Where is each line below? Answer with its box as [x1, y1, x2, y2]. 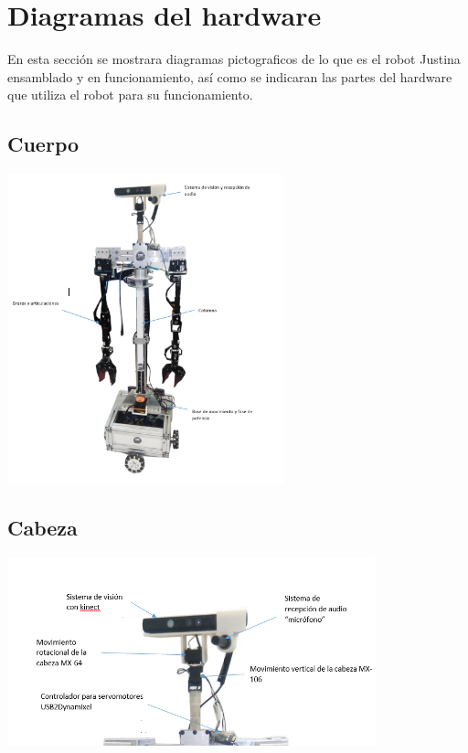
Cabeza [7, 513, 78, 541]
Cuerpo [7, 130, 80, 158]
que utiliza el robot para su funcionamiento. [7, 85, 253, 104]
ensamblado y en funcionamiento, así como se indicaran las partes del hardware [7, 67, 452, 86]
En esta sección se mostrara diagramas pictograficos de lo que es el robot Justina [7, 49, 461, 69]
